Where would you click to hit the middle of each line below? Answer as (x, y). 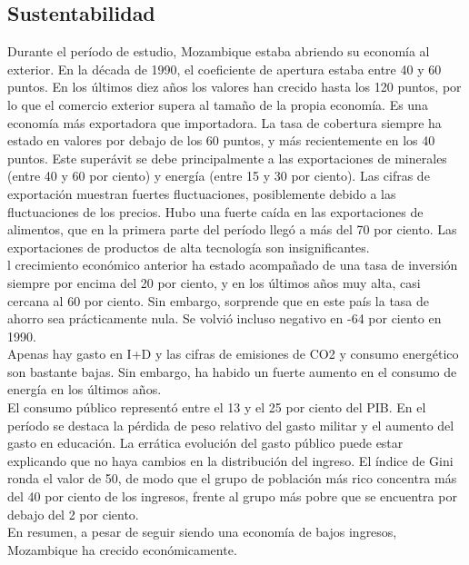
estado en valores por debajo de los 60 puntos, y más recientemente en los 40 (221, 140)
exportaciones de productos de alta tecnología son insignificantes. (189, 247)
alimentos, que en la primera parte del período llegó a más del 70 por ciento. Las (232, 229)
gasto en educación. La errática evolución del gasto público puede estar (205, 443)
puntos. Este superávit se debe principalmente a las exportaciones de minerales (227, 158)
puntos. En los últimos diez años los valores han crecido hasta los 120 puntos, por (234, 87)
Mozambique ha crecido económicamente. (122, 549)
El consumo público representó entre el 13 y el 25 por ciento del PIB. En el (217, 407)
